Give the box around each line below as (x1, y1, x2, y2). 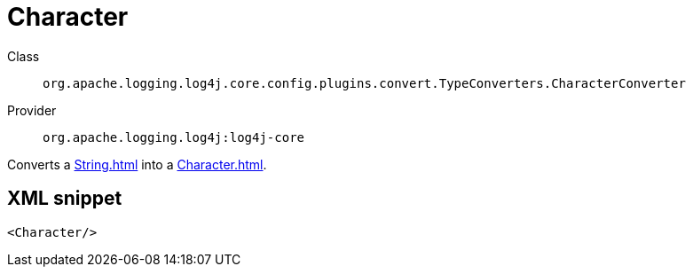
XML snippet (7, 187, 122, 210)
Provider (7, 102, 57, 118)
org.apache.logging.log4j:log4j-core (43, 129, 305, 145)
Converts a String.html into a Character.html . (7, 156, 267, 172)
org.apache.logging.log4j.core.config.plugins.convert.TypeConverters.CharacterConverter (43, 75, 686, 90)
